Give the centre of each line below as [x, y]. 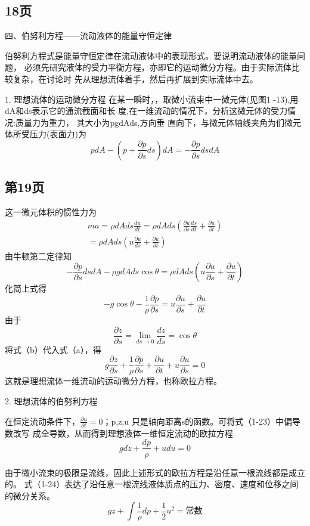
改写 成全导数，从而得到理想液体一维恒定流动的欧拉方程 [123, 433]
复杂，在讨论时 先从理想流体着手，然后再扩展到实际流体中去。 [135, 78]
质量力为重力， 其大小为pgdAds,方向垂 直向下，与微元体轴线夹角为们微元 [158, 122]
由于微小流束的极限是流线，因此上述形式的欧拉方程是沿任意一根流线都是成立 [155, 472]
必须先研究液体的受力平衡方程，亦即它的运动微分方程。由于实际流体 [158, 67]
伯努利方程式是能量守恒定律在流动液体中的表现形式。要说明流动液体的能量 [151, 55]
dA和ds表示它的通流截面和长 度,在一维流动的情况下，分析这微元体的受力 [146, 111]
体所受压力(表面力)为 [46, 134]
